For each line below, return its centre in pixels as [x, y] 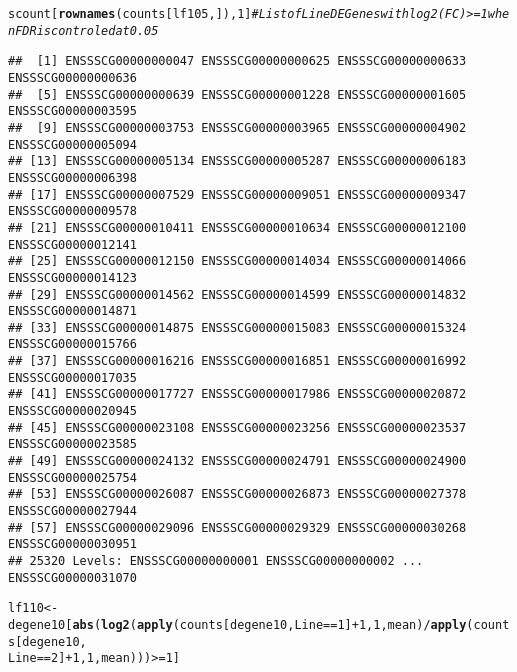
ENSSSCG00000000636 [72, 77]
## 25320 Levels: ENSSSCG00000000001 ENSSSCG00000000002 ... [216, 561]
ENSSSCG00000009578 [72, 211]
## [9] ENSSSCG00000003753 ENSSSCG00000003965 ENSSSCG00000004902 [237, 127]
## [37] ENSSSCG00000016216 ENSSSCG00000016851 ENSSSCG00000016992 [237, 361]
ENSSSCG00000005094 [72, 144]
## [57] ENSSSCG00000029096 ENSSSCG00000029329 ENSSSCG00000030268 [237, 527]
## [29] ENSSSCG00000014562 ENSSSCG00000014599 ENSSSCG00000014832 [237, 294]
